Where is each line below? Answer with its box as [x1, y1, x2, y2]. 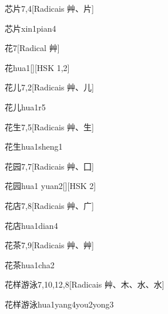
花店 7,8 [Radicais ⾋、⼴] [5, 199, 94, 211]
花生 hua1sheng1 [5, 140, 63, 153]
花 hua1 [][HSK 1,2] [5, 61, 70, 73]
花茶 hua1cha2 [5, 258, 55, 271]
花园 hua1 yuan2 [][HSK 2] [5, 180, 96, 192]
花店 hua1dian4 [5, 219, 58, 231]
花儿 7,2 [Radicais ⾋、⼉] [5, 81, 94, 93]
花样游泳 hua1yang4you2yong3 [5, 298, 114, 310]
